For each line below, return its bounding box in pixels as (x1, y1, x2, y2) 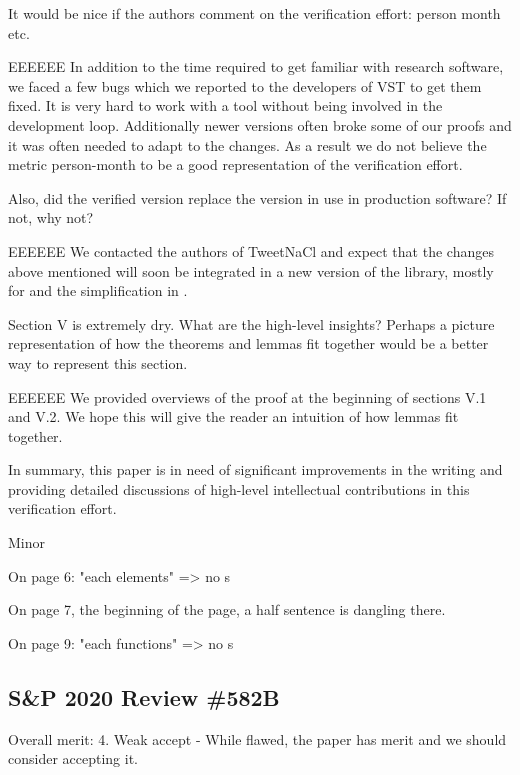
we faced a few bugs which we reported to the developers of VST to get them (8, 75, 482, 96)
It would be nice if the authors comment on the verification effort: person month (8, 3, 501, 23)
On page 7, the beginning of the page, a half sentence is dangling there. (8, 599, 446, 620)
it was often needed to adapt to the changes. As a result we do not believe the (8, 134, 487, 155)
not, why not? (8, 207, 94, 228)
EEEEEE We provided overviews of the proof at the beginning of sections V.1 (8, 386, 487, 407)
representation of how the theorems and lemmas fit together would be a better (8, 333, 489, 354)
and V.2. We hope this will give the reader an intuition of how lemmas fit (8, 406, 459, 427)
